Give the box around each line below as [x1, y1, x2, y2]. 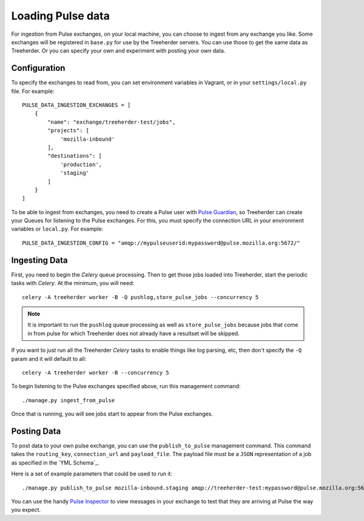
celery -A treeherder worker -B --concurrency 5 [22, 369, 169, 376]
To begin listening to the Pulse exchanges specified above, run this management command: [11, 383, 241, 390]
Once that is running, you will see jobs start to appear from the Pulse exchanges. [11, 410, 214, 418]
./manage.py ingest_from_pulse [22, 397, 115, 403]
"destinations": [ [47, 152, 103, 160]
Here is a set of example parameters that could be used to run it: [11, 470, 173, 477]
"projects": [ [47, 127, 90, 134]
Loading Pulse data [11, 9, 110, 22]
